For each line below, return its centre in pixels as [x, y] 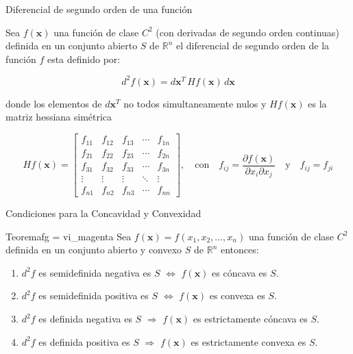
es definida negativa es [85, 318]
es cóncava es [240, 272]
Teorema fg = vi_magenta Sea [69, 236]
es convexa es [237, 295]
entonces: [240, 250]
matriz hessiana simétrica [59, 117]
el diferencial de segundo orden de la [253, 46]
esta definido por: [84, 59]
